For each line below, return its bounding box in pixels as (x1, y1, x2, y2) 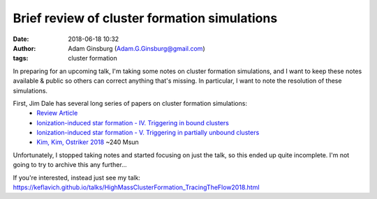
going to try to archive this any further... (13, 161, 127, 169)
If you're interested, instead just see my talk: (13, 173, 141, 182)
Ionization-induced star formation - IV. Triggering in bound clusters (36, 118, 230, 127)
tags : (13, 54, 29, 63)
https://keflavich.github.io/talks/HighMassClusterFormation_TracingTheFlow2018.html (13, 183, 260, 191)
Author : (13, 44, 36, 52)
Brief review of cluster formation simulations (13, 10, 278, 26)
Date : (13, 35, 29, 43)
